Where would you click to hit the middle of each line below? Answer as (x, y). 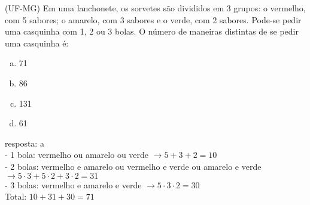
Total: (16, 196)
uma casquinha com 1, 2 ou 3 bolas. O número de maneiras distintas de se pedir (152, 31)
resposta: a (25, 143)
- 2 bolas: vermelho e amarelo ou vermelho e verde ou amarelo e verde (133, 166)
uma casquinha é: (37, 43)
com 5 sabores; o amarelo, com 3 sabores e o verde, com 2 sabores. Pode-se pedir (153, 19)
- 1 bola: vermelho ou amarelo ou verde (77, 155)
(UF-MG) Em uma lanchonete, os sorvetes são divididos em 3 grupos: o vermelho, (155, 8)
